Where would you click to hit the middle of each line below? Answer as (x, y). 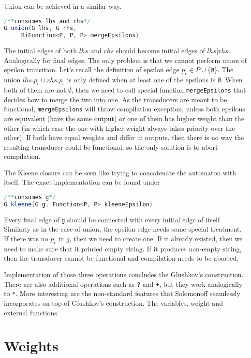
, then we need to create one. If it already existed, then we (156, 239)
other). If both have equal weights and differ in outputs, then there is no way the (124, 137)
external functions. (31, 312)
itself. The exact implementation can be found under (82, 182)
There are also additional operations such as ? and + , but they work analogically (123, 284)
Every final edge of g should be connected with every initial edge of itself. (113, 219)
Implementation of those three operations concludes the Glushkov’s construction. (124, 274)
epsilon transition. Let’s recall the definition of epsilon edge (92, 70)
